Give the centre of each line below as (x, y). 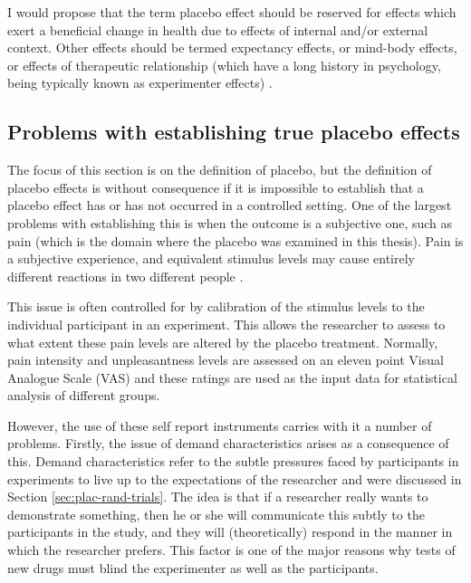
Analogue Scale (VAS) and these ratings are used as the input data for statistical (232, 377)
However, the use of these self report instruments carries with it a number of (220, 425)
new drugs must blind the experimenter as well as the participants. (193, 567)
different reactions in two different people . (125, 276)
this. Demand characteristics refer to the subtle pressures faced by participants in (233, 461)
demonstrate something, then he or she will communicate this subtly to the (216, 514)
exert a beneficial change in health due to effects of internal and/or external (218, 29)
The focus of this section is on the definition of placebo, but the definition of (220, 170)
